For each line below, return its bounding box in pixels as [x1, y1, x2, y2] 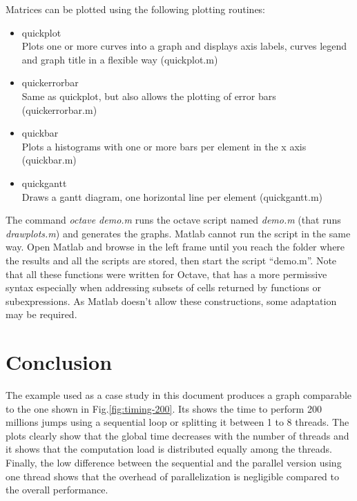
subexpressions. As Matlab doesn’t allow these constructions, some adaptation [6, 293, 337, 308]
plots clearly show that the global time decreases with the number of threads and [6, 428, 349, 442]
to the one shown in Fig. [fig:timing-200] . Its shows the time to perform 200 [6, 401, 322, 415]
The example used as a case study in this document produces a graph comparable [6, 388, 352, 402]
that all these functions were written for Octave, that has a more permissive [6, 266, 327, 281]
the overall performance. [6, 482, 108, 497]
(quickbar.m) [21, 153, 77, 167]
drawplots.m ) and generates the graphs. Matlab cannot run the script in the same [6, 226, 351, 240]
